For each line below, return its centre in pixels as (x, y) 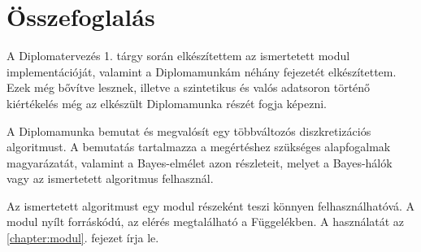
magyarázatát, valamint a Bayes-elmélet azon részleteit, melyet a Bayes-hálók (200, 162)
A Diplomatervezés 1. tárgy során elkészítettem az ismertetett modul (178, 56)
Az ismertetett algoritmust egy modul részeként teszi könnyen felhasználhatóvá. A (211, 205)
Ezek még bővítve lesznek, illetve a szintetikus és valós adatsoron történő (189, 87)
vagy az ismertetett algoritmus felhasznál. (110, 178)
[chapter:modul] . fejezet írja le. (83, 238)
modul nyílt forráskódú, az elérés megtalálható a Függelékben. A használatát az (206, 222)
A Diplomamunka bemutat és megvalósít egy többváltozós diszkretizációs (189, 130)
